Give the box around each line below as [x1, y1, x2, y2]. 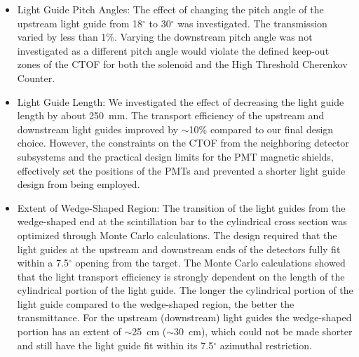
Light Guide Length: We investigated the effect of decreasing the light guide [17, 94, 344, 109]
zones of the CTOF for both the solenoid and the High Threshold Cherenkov [17, 57, 348, 72]
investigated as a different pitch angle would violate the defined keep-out [17, 43, 330, 58]
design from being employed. [17, 177, 140, 191]
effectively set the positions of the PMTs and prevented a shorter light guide [17, 163, 346, 177]
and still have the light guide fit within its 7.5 [17, 337, 214, 352]
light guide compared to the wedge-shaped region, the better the [17, 296, 294, 311]
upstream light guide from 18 [17, 15, 143, 30]
